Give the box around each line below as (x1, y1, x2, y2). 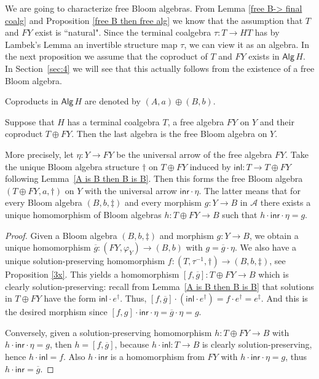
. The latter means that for (199, 184, 301, 197)
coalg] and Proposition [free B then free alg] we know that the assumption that (5, 14, 303, 26)
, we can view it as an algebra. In (184, 37, 309, 50)
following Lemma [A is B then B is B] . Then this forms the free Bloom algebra (5, 172, 303, 185)
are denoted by (84, 95, 141, 107)
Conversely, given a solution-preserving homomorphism (5, 326, 212, 338)
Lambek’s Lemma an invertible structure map (5, 37, 178, 50)
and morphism (159, 229, 214, 241)
